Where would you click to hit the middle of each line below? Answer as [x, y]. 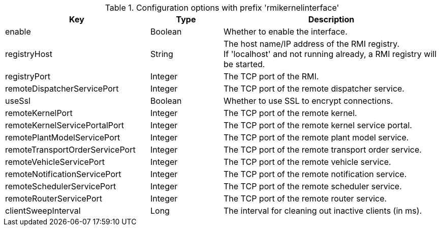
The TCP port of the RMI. [271, 76]
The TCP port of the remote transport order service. [322, 150]
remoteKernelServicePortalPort [65, 125]
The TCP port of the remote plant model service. [316, 137]
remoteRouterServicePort [54, 198]
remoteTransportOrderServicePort [70, 150]
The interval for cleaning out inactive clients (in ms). [323, 211]
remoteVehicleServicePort [55, 162]
